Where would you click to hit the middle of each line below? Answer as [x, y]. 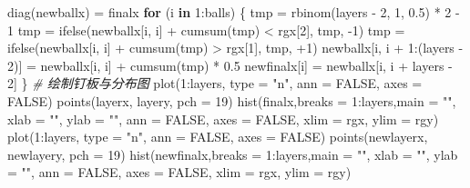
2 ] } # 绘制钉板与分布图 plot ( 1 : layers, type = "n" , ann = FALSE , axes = [215, 83]
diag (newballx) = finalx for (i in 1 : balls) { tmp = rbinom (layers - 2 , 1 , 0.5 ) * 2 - [234, 12]
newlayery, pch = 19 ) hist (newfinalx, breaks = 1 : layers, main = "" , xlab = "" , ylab [233, 154]
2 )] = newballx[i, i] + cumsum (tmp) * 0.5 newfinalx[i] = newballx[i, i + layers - [230, 65]
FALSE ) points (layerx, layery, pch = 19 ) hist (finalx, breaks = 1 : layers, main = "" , [232, 100]
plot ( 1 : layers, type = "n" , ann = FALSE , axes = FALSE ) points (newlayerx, [218, 137]
